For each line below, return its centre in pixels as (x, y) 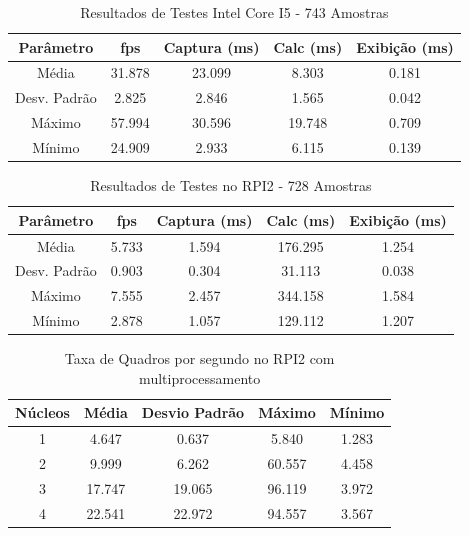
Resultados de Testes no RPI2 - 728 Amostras (231, 185)
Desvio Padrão (193, 412)
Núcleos (42, 412)
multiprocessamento (200, 377)
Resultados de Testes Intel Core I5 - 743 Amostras (234, 12)
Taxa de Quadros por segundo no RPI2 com (199, 358)
